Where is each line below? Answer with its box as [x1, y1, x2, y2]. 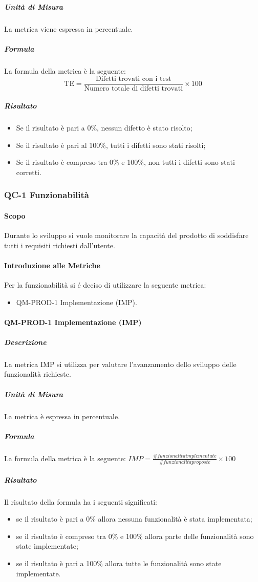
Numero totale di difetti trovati [84, 85, 183, 93]
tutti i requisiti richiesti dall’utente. [4, 240, 115, 250]
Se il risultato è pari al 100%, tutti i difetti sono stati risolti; [16, 139, 206, 150]
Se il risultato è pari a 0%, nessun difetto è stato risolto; [16, 122, 192, 133]
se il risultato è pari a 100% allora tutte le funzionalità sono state [16, 558, 222, 569]
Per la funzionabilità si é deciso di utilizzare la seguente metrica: [4, 279, 206, 290]
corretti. [16, 166, 41, 177]
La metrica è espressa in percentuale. [4, 411, 120, 421]
